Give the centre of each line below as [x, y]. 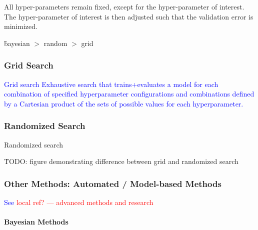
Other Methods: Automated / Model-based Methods [113, 183]
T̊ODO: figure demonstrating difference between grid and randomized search [121, 161]
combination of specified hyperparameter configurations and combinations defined [129, 94]
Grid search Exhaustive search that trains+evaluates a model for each [111, 84]
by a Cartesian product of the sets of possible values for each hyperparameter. [124, 103]
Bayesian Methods [36, 222]
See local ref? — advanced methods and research [79, 202]
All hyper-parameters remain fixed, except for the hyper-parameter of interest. [124, 6]
